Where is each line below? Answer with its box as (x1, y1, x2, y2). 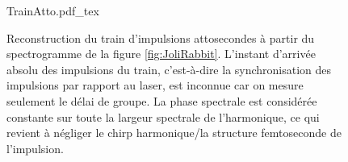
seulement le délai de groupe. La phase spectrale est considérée (6, 92, 317, 109)
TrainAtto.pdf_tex (6, 2, 99, 19)
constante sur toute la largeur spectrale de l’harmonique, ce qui (6, 108, 320, 125)
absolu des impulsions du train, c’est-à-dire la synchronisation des (6, 60, 332, 77)
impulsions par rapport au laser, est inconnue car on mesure (6, 77, 304, 93)
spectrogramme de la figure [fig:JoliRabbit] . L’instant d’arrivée (6, 45, 316, 62)
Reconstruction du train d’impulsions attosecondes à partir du (6, 29, 315, 46)
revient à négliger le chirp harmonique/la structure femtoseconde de (6, 124, 342, 141)
